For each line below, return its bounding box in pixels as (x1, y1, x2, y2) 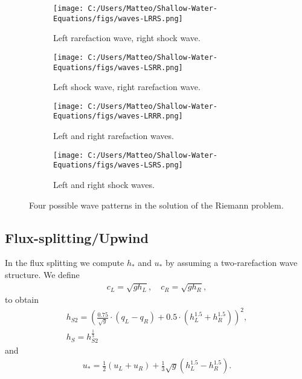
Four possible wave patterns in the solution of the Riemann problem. (29, 198, 284, 211)
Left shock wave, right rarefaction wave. (53, 80, 201, 93)
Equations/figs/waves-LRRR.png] (53, 112, 183, 121)
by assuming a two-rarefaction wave (165, 256, 298, 269)
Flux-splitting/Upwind (5, 228, 149, 247)
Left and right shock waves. (53, 178, 155, 191)
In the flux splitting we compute (5, 256, 124, 269)
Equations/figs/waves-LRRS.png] (53, 14, 183, 23)
